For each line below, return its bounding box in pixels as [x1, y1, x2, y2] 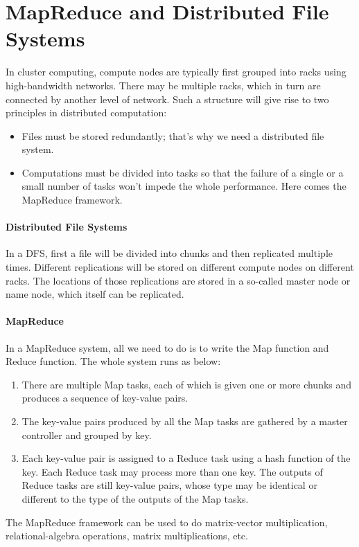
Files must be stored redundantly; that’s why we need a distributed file [21, 128, 324, 143]
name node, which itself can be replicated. [6, 287, 184, 301]
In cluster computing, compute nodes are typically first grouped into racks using [6, 64, 347, 79]
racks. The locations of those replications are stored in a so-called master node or [6, 273, 351, 287]
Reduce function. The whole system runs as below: [6, 354, 221, 368]
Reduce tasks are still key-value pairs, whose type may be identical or [21, 478, 317, 492]
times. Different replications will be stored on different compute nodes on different [6, 260, 354, 274]
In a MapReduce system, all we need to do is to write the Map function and [6, 340, 329, 355]
